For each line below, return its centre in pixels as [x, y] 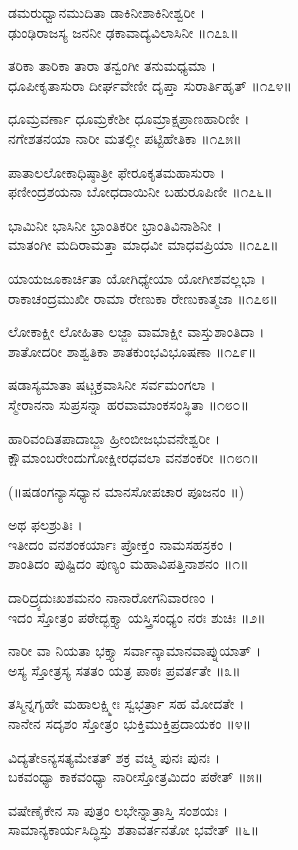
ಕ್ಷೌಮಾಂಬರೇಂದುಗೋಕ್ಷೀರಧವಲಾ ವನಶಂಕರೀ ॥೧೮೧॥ [133, 457]
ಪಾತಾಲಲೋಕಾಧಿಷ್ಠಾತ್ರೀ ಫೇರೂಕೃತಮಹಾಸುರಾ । [116, 171]
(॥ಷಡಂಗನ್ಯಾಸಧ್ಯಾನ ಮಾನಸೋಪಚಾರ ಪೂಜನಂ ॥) [126, 490]
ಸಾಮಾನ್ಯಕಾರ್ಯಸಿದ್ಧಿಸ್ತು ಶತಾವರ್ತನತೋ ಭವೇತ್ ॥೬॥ [133, 829]
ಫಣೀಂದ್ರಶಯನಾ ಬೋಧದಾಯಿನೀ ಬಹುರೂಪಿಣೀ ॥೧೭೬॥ [140, 191]
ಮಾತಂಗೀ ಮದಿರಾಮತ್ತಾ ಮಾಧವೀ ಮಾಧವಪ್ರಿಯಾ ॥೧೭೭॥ [143, 244]
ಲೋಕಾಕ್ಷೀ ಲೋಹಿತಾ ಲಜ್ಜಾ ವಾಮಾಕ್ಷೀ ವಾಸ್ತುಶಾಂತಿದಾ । [136, 331]
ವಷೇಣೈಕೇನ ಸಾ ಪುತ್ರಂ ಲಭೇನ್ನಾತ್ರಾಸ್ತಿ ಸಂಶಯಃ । [118, 809]
